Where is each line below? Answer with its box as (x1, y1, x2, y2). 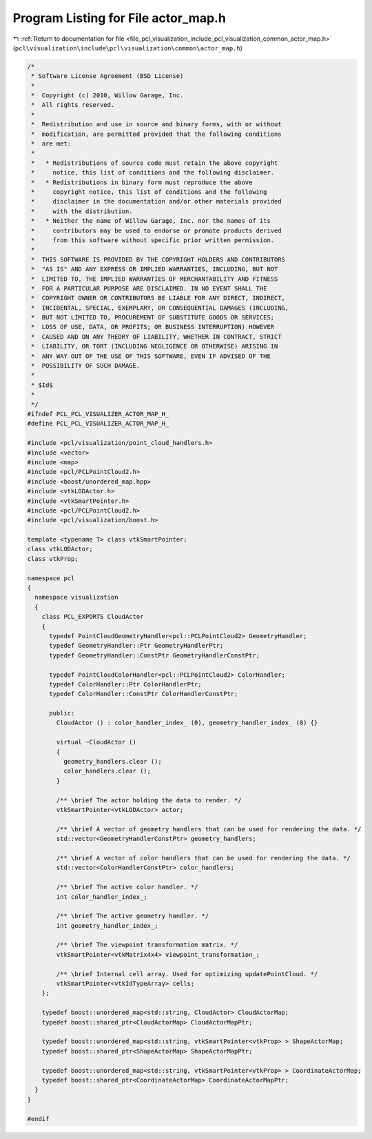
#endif (27, 1115, 50, 1122)
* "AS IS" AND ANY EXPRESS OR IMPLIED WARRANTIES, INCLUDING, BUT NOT (31, 266, 278, 273)
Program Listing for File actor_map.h (12, 10, 227, 26)
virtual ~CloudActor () (56, 738, 137, 746)
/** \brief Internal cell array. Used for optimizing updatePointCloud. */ (56, 970, 318, 978)
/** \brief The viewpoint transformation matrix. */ (56, 941, 238, 949)
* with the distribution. (31, 207, 134, 215)
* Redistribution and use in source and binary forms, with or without (31, 121, 282, 128)
